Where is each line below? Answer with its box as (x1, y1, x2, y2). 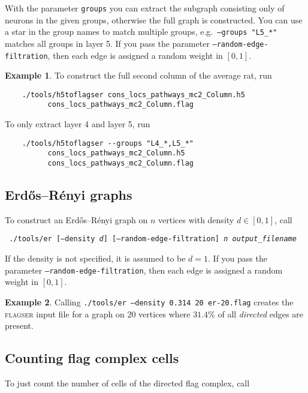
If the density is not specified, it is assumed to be (5, 252, 186, 265)
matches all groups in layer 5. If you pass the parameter (5, 37, 210, 49)
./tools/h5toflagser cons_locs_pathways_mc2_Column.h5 (22, 90, 245, 99)
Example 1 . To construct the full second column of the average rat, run (5, 69, 272, 82)
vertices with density (158, 213, 234, 226)
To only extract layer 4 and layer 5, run (5, 118, 150, 130)
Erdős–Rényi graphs (5, 185, 132, 204)
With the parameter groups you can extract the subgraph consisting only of (5, 2, 285, 14)
